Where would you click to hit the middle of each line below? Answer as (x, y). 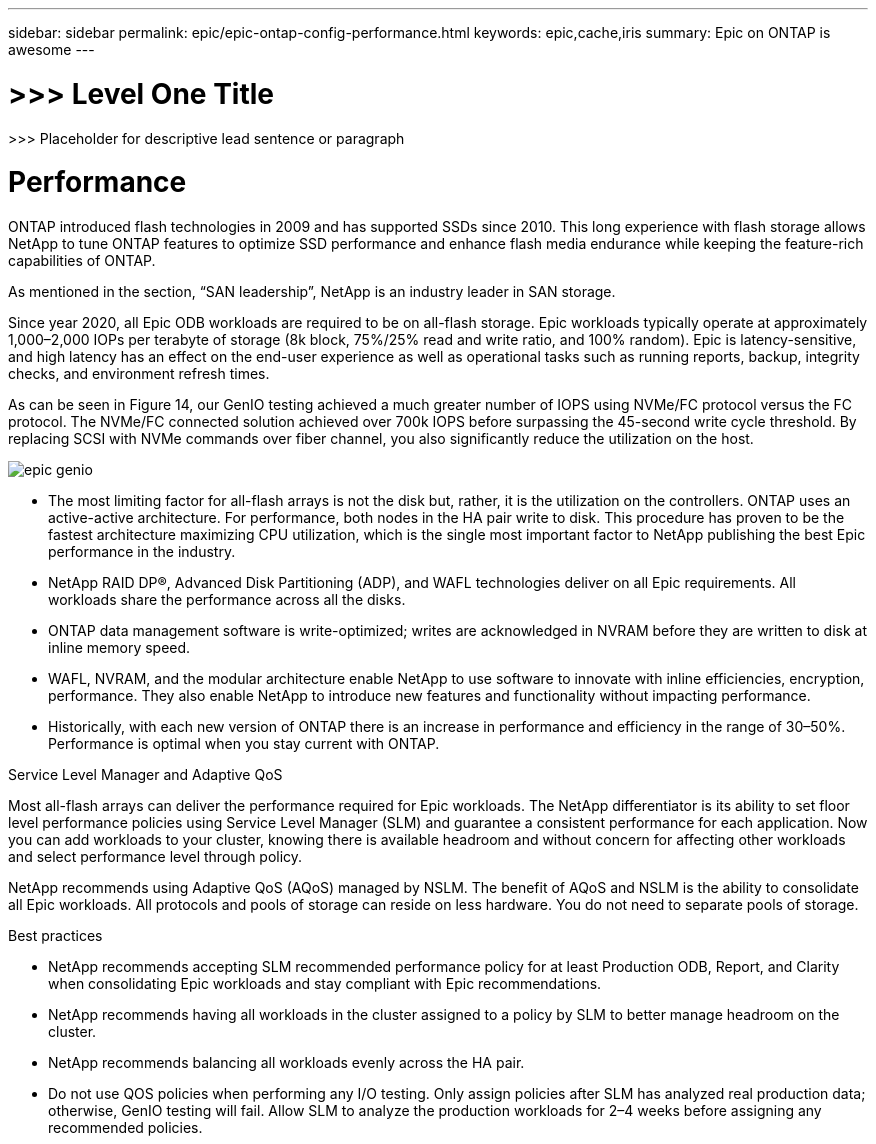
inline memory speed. (119, 647)
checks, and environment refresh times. (139, 373)
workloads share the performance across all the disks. (227, 599)
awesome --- (51, 49)
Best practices (55, 935)
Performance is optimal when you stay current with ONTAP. (244, 743)
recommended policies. (125, 1127)
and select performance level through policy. (155, 856)
